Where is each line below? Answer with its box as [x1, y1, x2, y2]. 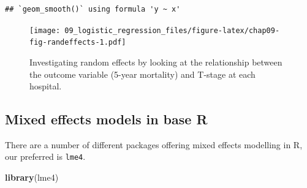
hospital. [29, 80, 62, 92]
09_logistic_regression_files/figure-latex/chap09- [64, 26, 280, 35]
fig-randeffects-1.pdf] [29, 38, 126, 47]
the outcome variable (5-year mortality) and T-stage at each [29, 67, 256, 80]
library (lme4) [5, 171, 59, 184]
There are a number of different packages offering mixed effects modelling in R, [5, 138, 303, 151]
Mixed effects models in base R [5, 110, 208, 129]
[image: [29, 26, 61, 35]
